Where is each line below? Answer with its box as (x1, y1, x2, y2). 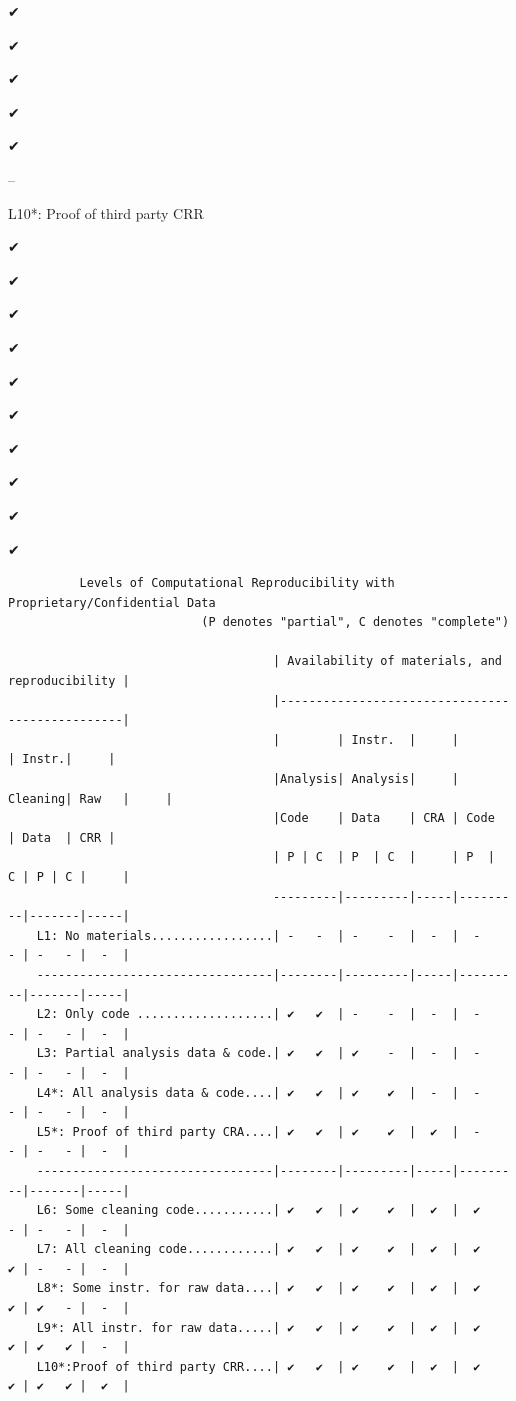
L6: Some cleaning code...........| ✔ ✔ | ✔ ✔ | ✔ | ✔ (36, 1203, 481, 1218)
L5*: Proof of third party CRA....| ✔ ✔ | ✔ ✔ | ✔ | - (36, 1124, 481, 1139)
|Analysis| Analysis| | (272, 772, 460, 787)
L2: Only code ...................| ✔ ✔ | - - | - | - (36, 1007, 481, 1022)
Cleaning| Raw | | (8, 791, 173, 806)
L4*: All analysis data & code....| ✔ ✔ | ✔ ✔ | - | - (36, 1085, 481, 1100)
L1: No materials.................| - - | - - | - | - (36, 928, 481, 943)
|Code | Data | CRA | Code (272, 811, 495, 826)
